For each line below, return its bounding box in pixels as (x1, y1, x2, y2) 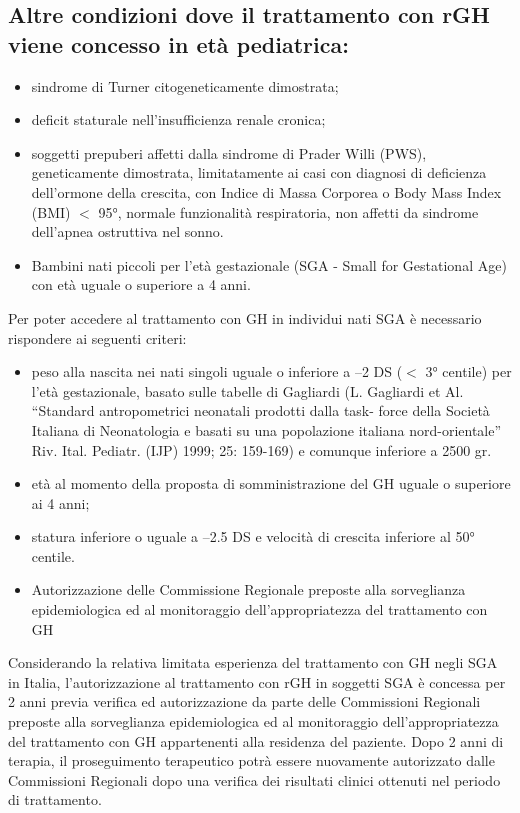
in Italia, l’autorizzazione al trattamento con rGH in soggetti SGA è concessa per (8, 671, 506, 692)
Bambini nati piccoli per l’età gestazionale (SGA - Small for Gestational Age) (31, 254, 507, 275)
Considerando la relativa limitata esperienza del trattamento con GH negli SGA (8, 652, 498, 673)
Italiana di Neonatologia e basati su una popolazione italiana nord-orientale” (31, 419, 502, 440)
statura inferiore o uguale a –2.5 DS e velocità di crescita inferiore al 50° (31, 526, 475, 547)
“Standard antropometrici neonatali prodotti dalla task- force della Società (31, 400, 490, 421)
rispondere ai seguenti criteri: (8, 327, 187, 348)
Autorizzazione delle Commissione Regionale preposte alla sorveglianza (31, 579, 466, 600)
